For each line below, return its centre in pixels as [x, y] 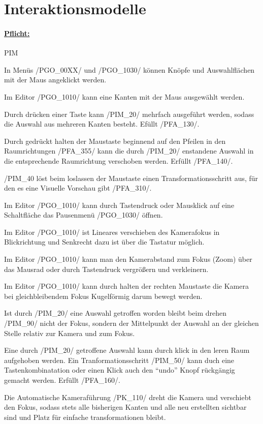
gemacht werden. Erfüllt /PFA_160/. [62, 380]
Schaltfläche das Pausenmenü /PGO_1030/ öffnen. [84, 215]
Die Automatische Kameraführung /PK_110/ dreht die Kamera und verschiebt [128, 397]
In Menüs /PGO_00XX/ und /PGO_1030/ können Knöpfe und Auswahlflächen [129, 69]
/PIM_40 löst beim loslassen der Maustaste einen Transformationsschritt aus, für [131, 178]
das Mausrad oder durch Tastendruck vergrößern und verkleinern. [106, 269]
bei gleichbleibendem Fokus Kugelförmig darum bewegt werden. [103, 296]
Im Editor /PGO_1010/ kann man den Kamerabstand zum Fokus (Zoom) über [128, 259]
